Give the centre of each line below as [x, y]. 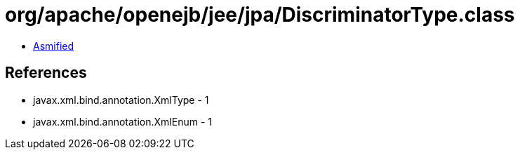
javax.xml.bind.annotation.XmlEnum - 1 [122, 121]
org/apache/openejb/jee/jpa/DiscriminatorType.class [260, 15]
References [46, 73]
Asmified [54, 46]
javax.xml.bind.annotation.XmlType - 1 [121, 100]
